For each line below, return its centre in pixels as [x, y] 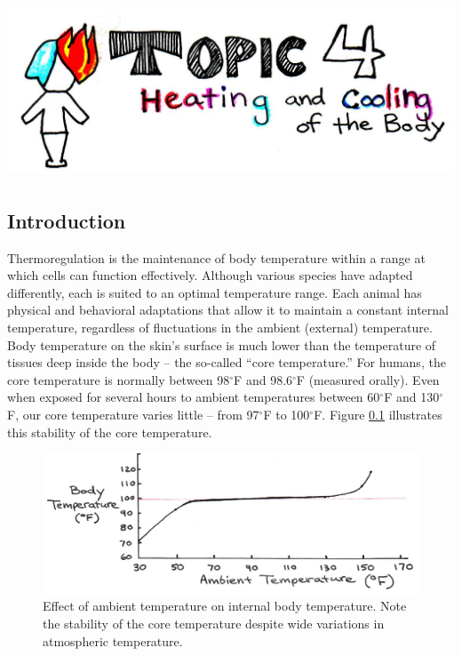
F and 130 [412, 397]
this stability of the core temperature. [110, 432]
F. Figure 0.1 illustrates [378, 414]
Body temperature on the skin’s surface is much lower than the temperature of [222, 344]
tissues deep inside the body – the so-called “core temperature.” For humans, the [227, 362]
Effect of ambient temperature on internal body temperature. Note [225, 606]
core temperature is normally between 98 [119, 379]
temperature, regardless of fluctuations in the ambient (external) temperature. [220, 327]
